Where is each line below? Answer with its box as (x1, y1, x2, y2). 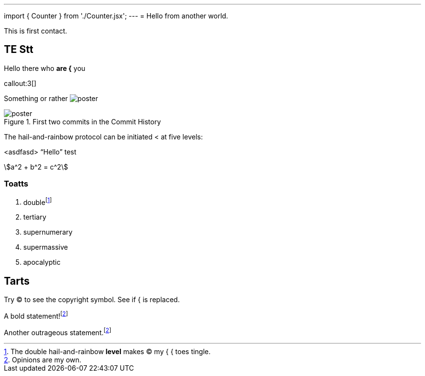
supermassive (23, 243, 68, 252)
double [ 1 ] (23, 196, 52, 206)
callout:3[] (4, 79, 36, 87)
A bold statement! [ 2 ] (4, 310, 68, 320)
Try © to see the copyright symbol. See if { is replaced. (4, 295, 180, 304)
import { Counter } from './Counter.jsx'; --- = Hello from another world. (4, 12, 229, 20)
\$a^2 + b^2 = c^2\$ (4, 162, 68, 171)
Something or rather (4, 94, 68, 103)
